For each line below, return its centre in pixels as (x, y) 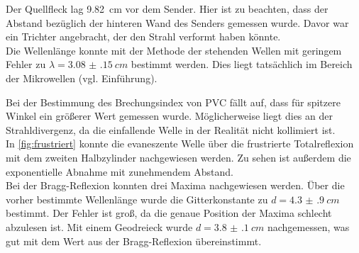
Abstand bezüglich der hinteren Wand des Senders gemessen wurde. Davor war (177, 22)
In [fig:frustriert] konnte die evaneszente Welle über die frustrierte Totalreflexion (180, 144)
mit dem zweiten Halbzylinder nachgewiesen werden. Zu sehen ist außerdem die (178, 157)
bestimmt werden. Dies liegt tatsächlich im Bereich (242, 64)
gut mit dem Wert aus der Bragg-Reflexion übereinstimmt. (134, 241)
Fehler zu (26, 64)
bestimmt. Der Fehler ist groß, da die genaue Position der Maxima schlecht (169, 213)
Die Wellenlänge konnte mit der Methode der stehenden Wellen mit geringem (174, 50)
